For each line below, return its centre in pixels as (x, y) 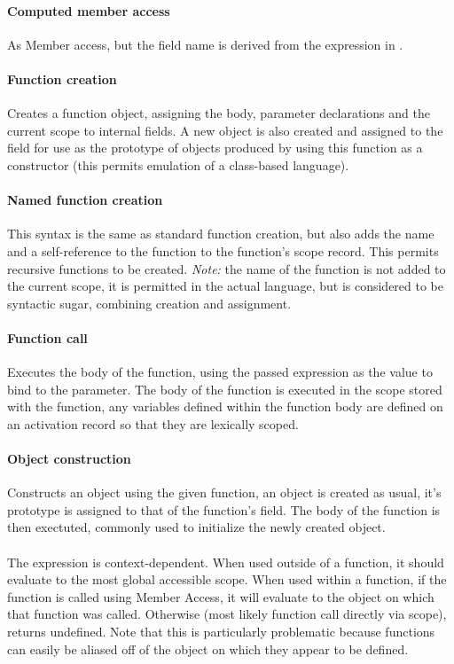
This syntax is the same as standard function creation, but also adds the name (221, 234)
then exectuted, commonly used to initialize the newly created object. (196, 527)
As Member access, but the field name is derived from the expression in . (205, 44)
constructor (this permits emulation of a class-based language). (178, 164)
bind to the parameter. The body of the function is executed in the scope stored (225, 389)
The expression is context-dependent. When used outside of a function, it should (226, 562)
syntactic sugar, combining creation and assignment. (149, 303)
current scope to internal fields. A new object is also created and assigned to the (225, 130)
